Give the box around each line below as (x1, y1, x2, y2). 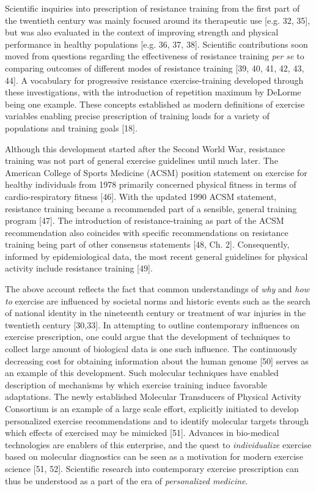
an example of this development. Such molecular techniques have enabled (5, 366, 279, 379)
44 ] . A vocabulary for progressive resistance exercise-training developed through (5, 73, 304, 86)
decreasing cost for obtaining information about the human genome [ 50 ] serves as (5, 354, 309, 367)
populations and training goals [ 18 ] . (5, 121, 138, 134)
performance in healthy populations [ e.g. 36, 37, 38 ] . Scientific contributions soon (5, 37, 308, 50)
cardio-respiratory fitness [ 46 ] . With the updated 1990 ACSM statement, (5, 190, 277, 202)
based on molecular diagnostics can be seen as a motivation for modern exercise (5, 450, 303, 463)
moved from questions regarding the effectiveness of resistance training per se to (5, 50, 304, 62)
